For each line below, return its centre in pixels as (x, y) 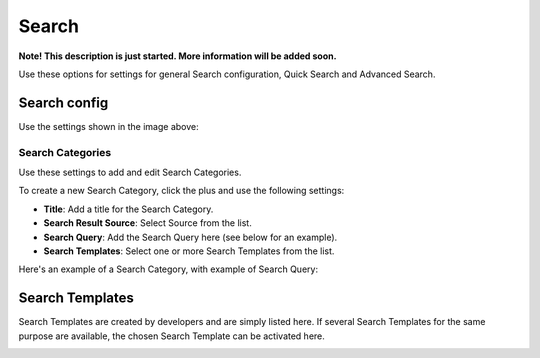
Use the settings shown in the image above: (108, 126)
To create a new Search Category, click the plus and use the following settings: (181, 191)
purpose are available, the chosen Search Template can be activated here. (171, 336)
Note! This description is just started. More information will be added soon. (177, 56)
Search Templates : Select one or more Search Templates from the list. (189, 251)
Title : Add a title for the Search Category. (128, 209)
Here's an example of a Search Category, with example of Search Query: (168, 269)
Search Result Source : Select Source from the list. (147, 223)
